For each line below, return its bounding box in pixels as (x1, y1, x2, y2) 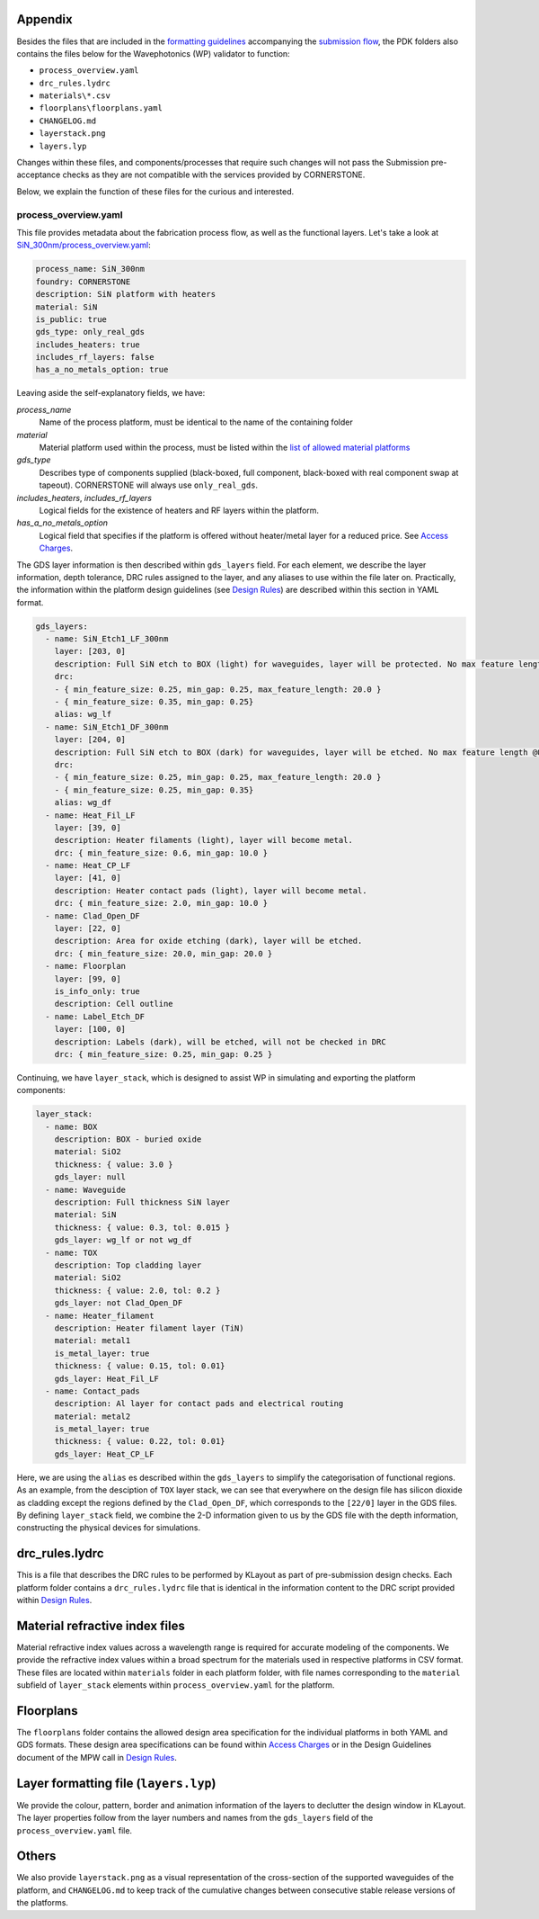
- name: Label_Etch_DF (45, 1011, 146, 1021)
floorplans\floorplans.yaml (39, 103, 163, 113)
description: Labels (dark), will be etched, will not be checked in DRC (54, 1036, 386, 1047)
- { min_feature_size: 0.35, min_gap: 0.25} (54, 697, 254, 707)
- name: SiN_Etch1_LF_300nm (45, 634, 169, 644)
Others (16, 1849, 57, 1864)
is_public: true (35, 314, 108, 324)
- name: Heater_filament (45, 1310, 155, 1321)
